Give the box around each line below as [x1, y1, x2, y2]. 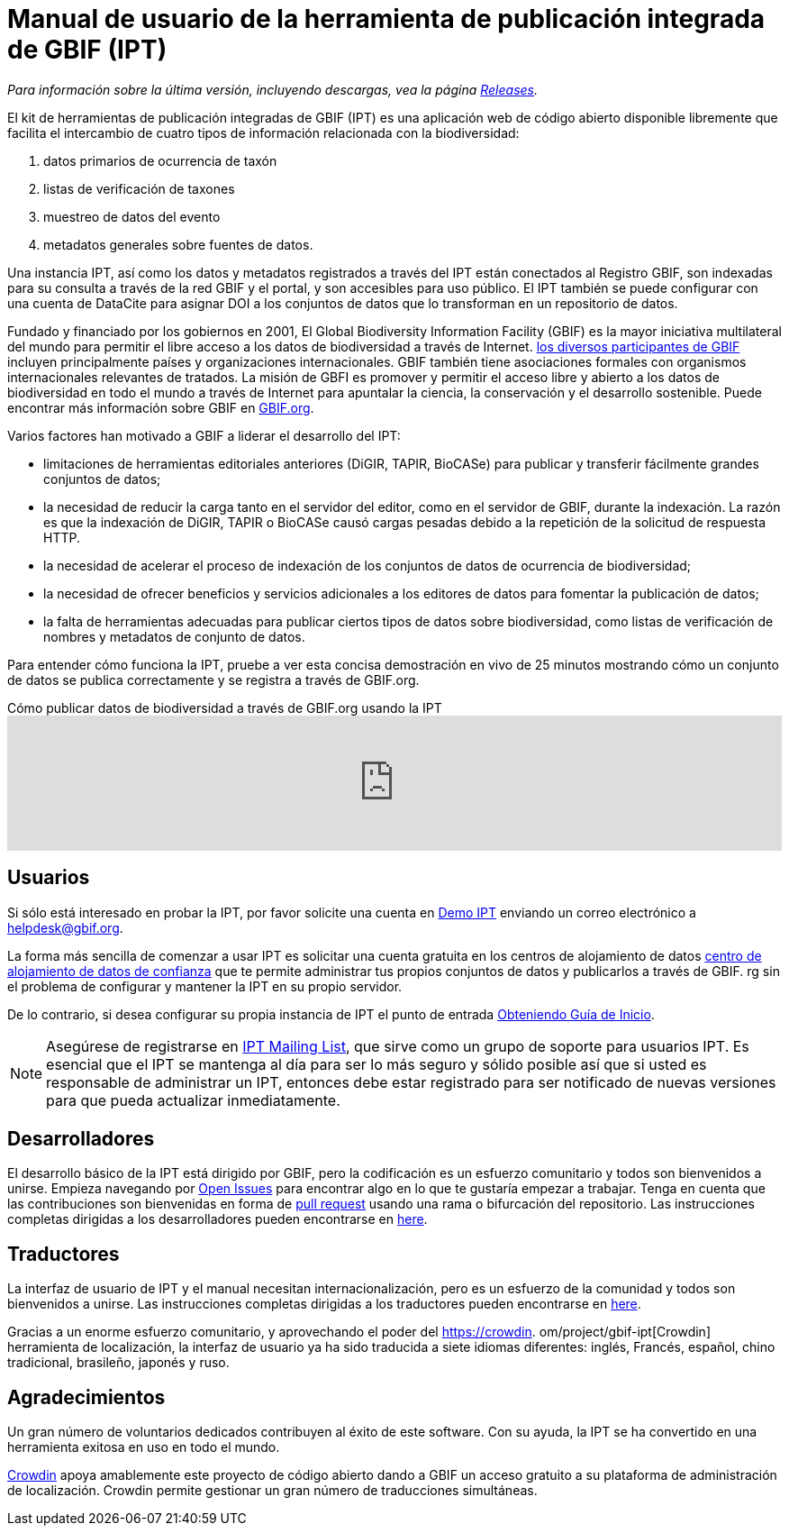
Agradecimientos [7, 1385, 166, 1409]
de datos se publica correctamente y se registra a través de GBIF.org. [7, 671, 420, 688]
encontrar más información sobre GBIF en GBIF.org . [7, 399, 314, 415]
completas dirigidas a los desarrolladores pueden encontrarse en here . [7, 1211, 428, 1227]
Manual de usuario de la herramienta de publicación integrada [7, 4, 766, 34]
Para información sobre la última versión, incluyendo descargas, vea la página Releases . [7, 81, 539, 97]
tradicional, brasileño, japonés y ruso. [7, 1355, 230, 1371]
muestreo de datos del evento [43, 208, 221, 224]
